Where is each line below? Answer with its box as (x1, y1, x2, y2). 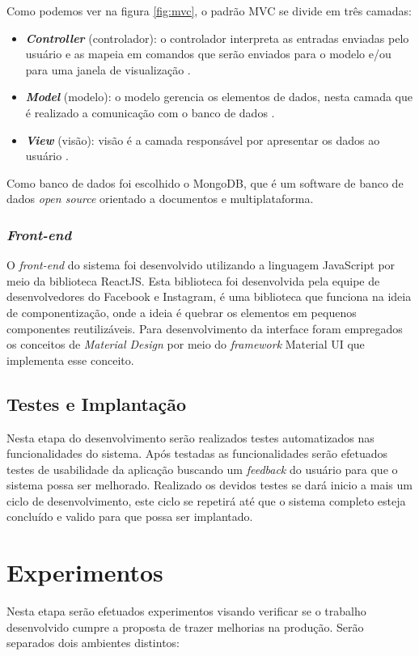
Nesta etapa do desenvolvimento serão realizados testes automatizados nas (6, 429, 375, 446)
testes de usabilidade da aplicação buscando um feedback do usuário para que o (6, 460, 398, 477)
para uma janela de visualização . (25, 61, 191, 78)
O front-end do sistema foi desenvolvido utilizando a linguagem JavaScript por (6, 256, 396, 273)
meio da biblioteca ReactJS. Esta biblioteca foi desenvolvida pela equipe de (6, 272, 380, 289)
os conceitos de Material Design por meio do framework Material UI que (6, 336, 365, 353)
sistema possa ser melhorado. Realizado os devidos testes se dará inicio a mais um (6, 476, 413, 493)
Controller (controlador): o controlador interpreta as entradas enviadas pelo (25, 29, 409, 46)
